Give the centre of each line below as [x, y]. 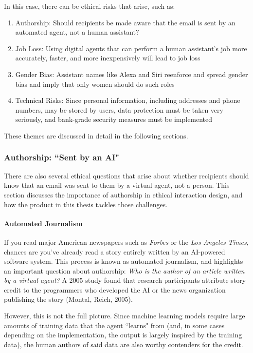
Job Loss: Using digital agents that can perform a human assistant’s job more [131, 48]
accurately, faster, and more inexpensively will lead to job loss [108, 58]
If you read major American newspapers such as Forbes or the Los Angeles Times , [126, 242]
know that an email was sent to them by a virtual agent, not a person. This [117, 185]
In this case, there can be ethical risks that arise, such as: [90, 6]
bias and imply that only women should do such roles [95, 84]
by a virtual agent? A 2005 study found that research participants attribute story [125, 280]
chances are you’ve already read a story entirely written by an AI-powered [115, 251]
